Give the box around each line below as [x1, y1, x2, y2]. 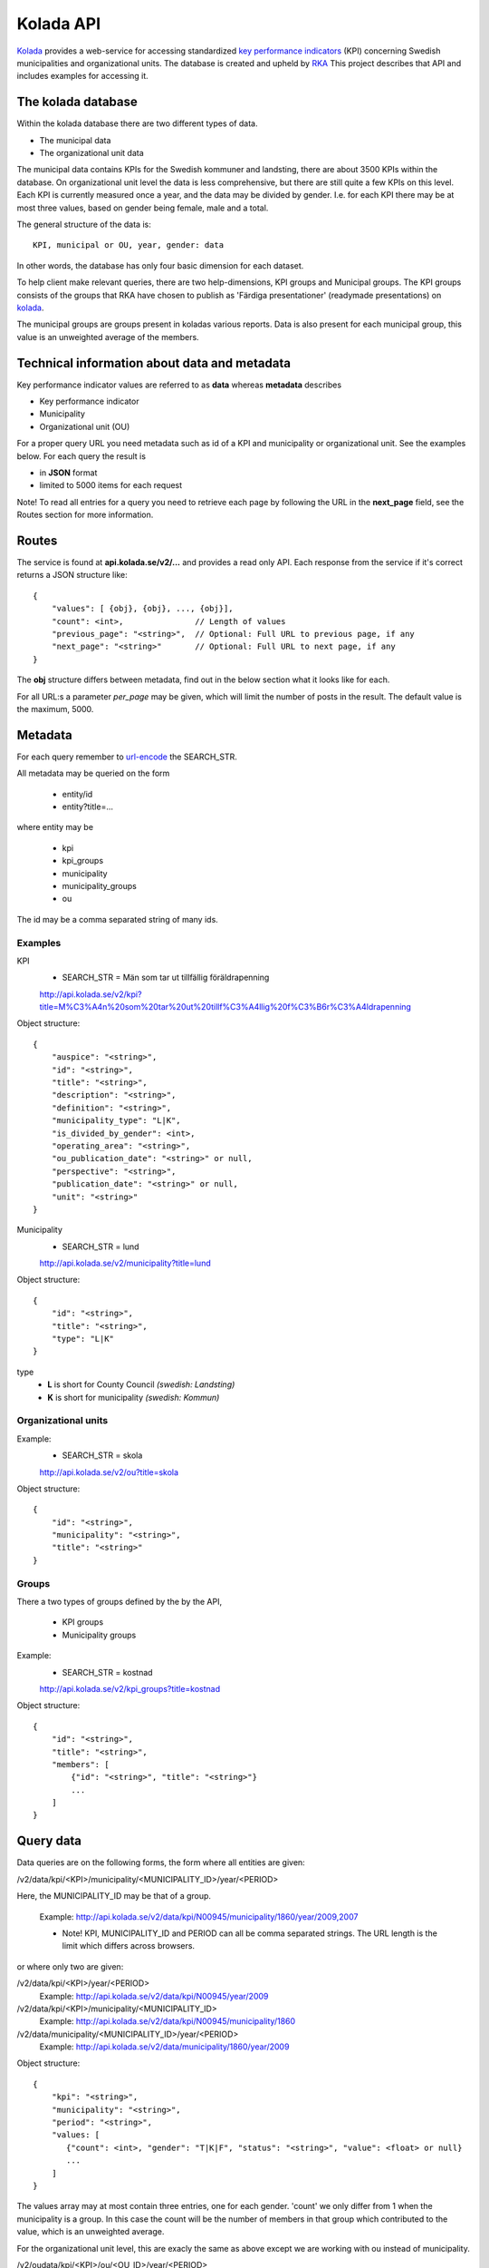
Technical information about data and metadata [16, 355, 292, 371]
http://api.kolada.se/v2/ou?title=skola [39, 1466, 179, 1478]
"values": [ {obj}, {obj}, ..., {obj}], [51, 603, 235, 614]
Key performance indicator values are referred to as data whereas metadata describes [16, 379, 342, 390]
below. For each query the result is [16, 450, 147, 462]
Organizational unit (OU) [39, 421, 130, 432]
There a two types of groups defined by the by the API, [16, 1597, 222, 1608]
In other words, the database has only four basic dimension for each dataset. [16, 259, 304, 271]
